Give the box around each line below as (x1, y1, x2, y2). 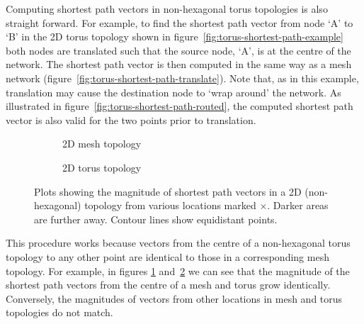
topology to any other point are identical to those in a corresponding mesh (6, 249, 329, 264)
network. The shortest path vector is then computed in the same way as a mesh (6, 57, 352, 72)
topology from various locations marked (84, 198, 256, 213)
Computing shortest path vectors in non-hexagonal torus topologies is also (6, 1, 328, 16)
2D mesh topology (62, 136, 142, 151)
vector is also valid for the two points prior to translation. (6, 112, 256, 127)
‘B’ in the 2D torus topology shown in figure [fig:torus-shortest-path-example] (6, 29, 343, 44)
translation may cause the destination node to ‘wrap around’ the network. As (6, 84, 341, 99)
